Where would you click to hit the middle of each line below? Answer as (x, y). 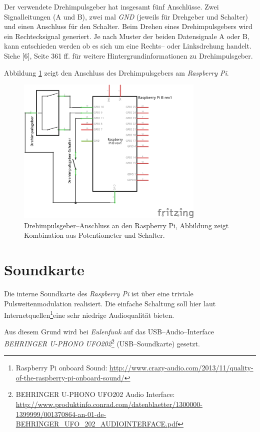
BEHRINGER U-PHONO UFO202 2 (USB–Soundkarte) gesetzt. (102, 342)
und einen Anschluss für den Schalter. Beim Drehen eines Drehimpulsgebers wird (128, 26)
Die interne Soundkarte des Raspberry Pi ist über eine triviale (99, 293)
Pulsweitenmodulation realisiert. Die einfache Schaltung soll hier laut (110, 303)
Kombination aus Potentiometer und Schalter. (94, 235)
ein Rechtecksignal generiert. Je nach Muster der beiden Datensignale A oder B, (127, 36)
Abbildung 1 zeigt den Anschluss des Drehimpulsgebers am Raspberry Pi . (116, 72)
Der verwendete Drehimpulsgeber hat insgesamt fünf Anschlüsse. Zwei (111, 7)
